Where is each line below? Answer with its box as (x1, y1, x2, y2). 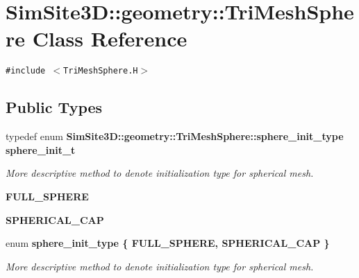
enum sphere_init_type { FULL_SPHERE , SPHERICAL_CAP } (6, 236, 330, 250)
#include (6, 66, 46, 76)
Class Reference (32, 24, 187, 53)
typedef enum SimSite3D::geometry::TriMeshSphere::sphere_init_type (6, 129, 344, 144)
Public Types (6, 96, 103, 118)
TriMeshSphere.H (63, 66, 138, 76)
